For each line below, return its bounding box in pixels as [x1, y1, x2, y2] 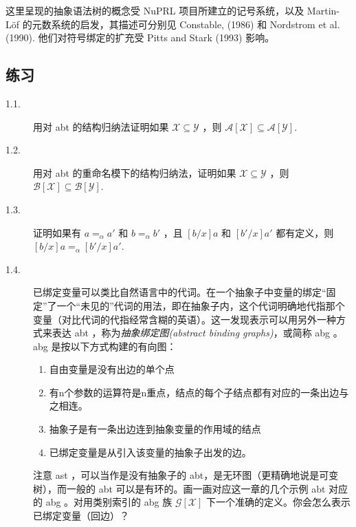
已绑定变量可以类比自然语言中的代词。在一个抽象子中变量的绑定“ [33, 285, 326, 299]
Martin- [307, 3, 340, 17]
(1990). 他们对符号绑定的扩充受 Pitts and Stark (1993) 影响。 [5, 30, 275, 45]
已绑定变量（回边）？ [33, 508, 129, 523]
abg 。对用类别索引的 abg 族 [45, 495, 173, 509]
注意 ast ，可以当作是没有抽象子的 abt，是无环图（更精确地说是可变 [33, 468, 339, 482]
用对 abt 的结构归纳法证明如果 [33, 119, 169, 133]
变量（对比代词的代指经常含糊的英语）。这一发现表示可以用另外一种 [33, 312, 336, 326]
